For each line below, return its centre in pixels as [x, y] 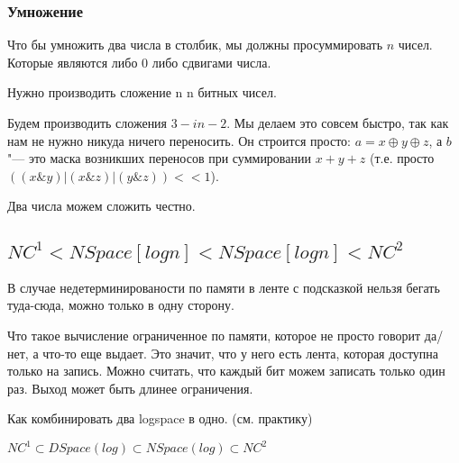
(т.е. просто [402, 158]
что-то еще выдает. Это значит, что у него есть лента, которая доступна [241, 353]
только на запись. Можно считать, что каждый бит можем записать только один [226, 371]
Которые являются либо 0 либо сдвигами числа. [139, 62]
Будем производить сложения [87, 123]
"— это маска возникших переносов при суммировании [159, 158]
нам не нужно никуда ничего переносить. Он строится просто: [179, 140]
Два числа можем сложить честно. [101, 206]
